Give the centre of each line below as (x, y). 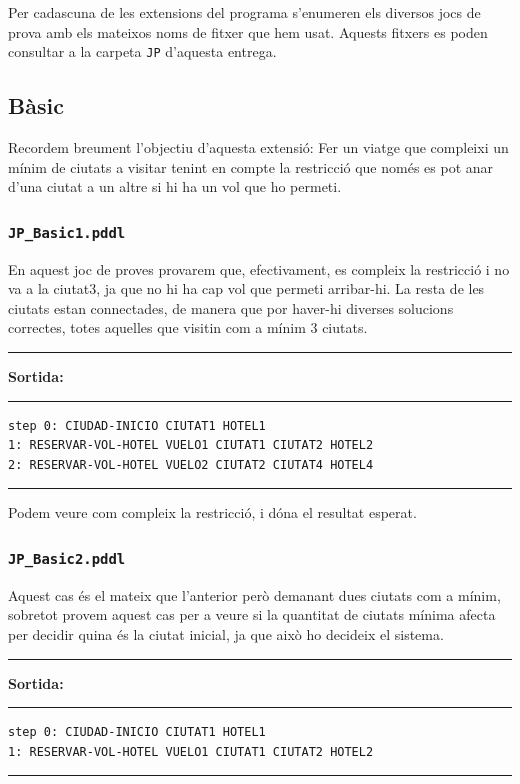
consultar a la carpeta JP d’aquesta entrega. (142, 51)
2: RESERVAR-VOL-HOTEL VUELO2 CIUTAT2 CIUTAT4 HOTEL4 (191, 464)
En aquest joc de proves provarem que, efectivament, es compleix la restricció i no (259, 268)
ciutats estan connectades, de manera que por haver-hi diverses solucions (231, 307)
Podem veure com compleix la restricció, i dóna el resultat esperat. (212, 512)
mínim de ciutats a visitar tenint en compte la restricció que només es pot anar (251, 166)
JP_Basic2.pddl (67, 558)
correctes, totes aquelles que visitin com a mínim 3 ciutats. (188, 327)
